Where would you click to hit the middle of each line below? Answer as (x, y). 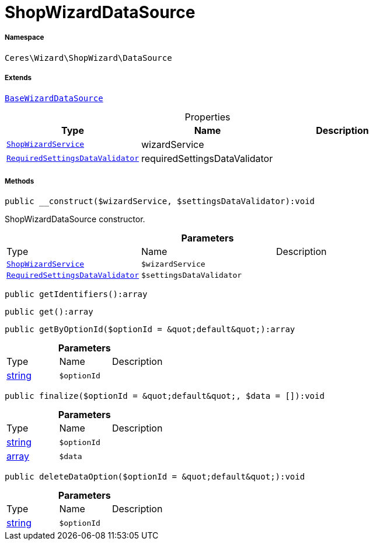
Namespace (25, 38)
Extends (18, 78)
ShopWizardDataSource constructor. (75, 219)
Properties (208, 117)
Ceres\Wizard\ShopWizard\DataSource (88, 58)
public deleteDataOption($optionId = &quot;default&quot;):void (155, 477)
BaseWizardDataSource (54, 98)
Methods (20, 181)
